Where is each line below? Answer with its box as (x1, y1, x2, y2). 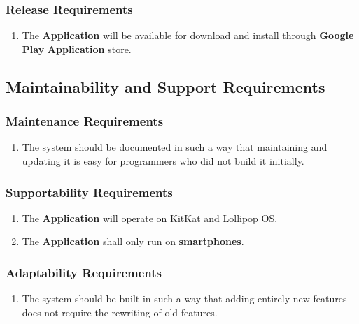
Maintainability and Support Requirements (6, 75, 325, 97)
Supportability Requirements (6, 183, 173, 200)
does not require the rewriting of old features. (22, 304, 218, 319)
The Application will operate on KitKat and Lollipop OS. (22, 210, 278, 225)
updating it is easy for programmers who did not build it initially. (22, 154, 304, 168)
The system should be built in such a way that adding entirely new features (22, 291, 347, 306)
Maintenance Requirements (6, 112, 164, 130)
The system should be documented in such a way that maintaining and (22, 140, 328, 154)
